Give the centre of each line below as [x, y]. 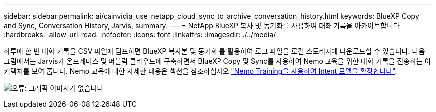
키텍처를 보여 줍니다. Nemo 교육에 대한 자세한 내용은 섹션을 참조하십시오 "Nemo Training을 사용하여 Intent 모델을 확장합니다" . [201, 71]
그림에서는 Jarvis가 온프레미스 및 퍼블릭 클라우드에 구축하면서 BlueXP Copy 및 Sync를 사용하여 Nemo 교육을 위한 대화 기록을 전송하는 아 [218, 61]
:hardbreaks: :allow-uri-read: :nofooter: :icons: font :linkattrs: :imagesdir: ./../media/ [140, 35]
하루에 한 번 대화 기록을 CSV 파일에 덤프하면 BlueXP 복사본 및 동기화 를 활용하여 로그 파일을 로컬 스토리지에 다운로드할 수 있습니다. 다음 [215, 51]
